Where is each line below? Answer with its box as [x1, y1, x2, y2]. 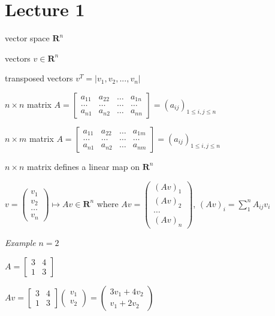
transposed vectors [5, 72, 73, 84]
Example [5, 236, 36, 249]
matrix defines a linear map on [27, 160, 140, 172]
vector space [5, 32, 50, 44]
